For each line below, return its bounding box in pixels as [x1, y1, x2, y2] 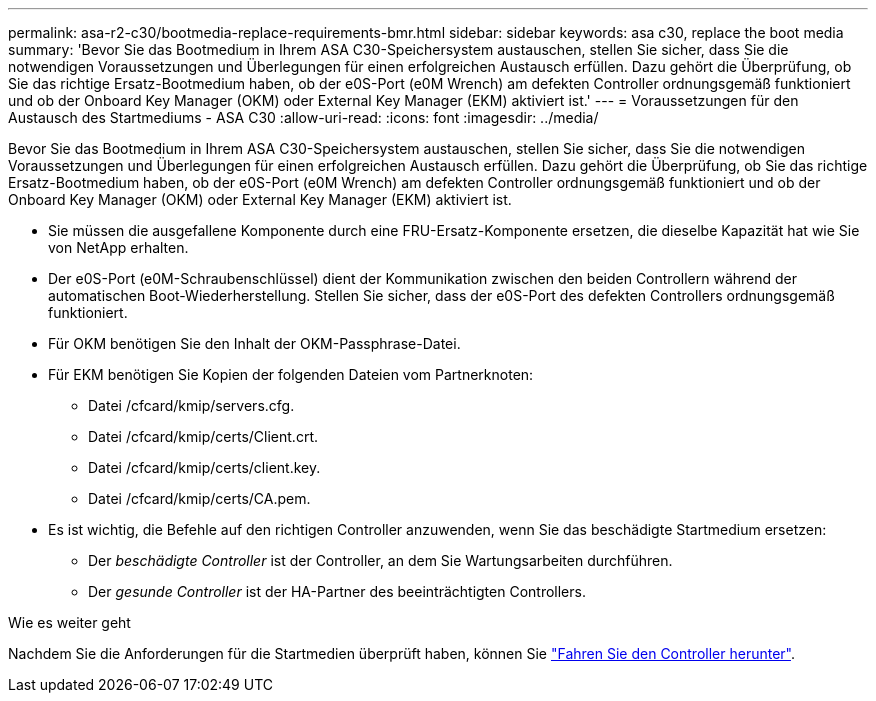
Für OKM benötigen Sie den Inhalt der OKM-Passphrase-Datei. [48, 335, 461, 352]
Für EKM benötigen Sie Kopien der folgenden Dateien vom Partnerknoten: [48, 366, 534, 383]
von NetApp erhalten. [48, 239, 189, 256]
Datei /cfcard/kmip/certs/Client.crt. [88, 428, 319, 445]
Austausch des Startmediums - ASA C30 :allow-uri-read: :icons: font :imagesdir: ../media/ [8, 109, 599, 126]
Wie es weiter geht [8, 614, 131, 631]
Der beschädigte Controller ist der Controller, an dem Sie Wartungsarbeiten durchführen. [88, 552, 673, 569]
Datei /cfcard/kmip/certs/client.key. [88, 459, 321, 476]
